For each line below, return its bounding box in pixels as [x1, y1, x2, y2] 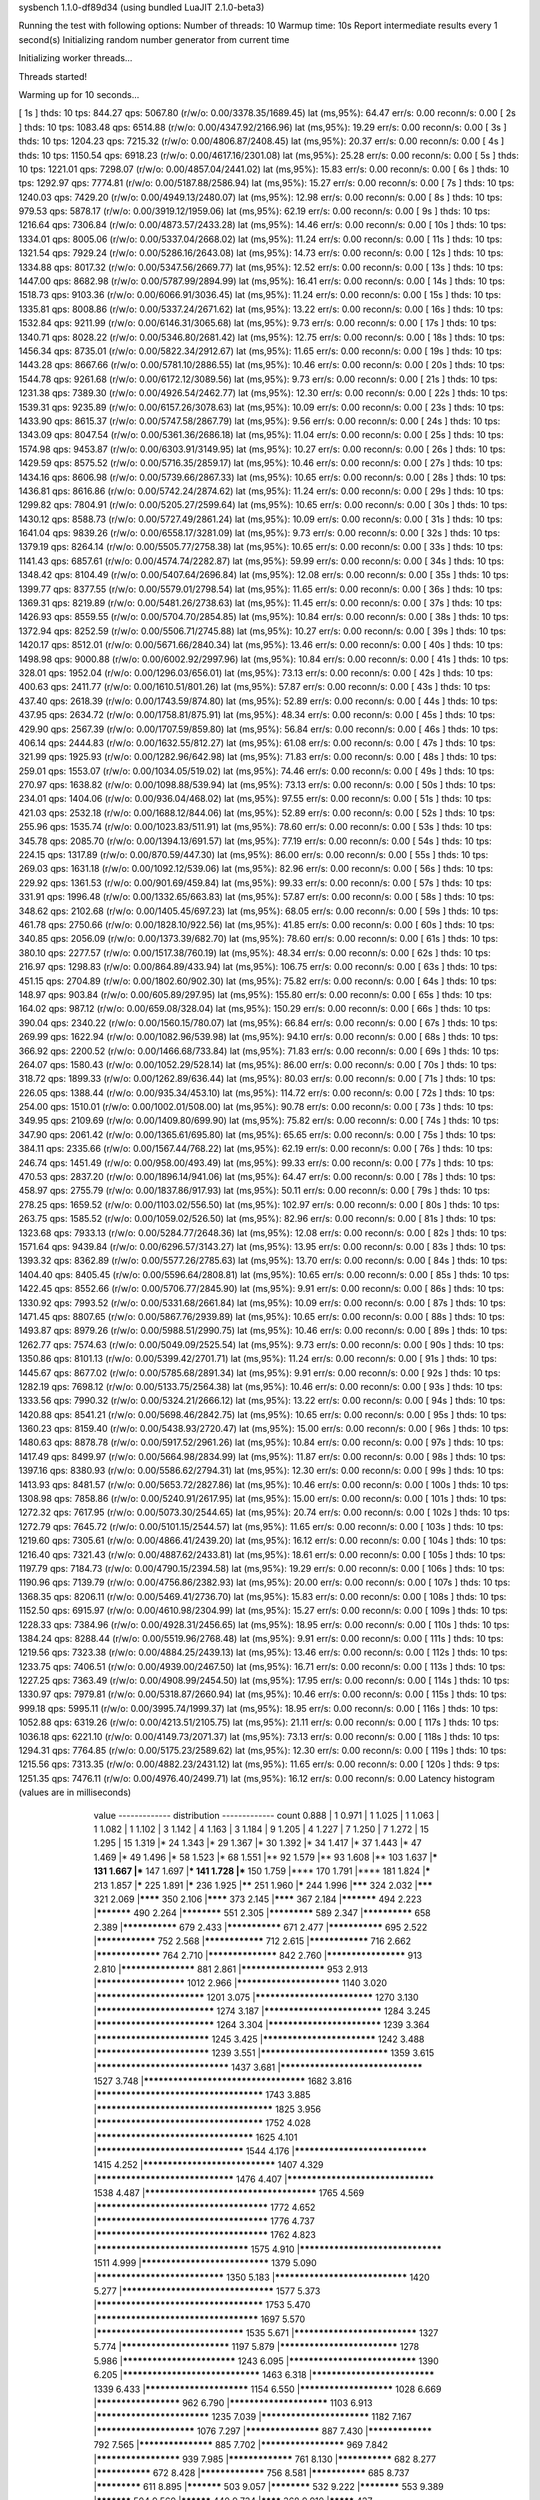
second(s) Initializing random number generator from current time [18, 33, 290, 45]
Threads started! [18, 70, 88, 82]
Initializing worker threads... [18, 52, 133, 64]
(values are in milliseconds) [18, 1786, 132, 1799]
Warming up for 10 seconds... [18, 88, 140, 100]
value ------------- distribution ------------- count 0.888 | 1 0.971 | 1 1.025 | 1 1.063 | [93, 1809, 440, 1821]
